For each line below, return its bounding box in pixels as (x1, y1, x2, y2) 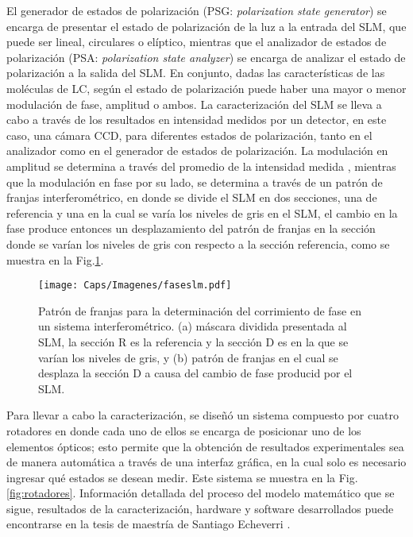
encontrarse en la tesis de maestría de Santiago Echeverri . (6, 516, 291, 532)
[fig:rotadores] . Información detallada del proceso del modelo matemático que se (6, 485, 395, 501)
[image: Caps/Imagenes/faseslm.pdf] (38, 280, 232, 292)
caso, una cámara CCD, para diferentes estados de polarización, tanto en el (6, 126, 372, 143)
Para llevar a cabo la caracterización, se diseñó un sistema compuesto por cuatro (6, 407, 399, 423)
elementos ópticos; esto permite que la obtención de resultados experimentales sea (6, 438, 404, 454)
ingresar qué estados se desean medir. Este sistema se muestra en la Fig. (6, 469, 358, 485)
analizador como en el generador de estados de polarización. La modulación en (6, 142, 388, 159)
